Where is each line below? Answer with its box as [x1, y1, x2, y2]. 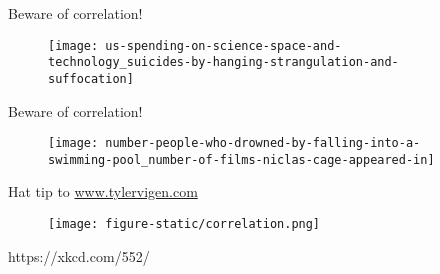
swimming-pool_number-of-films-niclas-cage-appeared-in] [48, 152, 435, 167]
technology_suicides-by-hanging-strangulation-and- [48, 55, 399, 70]
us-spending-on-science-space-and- [105, 38, 342, 53]
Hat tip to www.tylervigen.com [8, 181, 198, 202]
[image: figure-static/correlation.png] [48, 217, 321, 232]
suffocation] [48, 71, 134, 86]
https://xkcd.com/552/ [8, 245, 150, 266]
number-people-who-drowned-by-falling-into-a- [105, 136, 421, 151]
